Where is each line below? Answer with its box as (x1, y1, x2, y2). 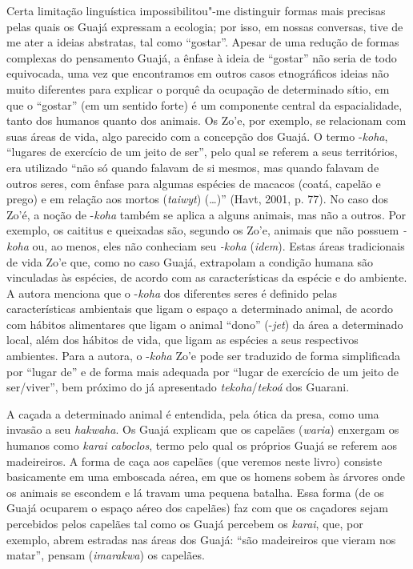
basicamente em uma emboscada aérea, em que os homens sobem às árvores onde (6, 468, 405, 485)
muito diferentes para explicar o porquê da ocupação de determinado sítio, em (6, 80, 390, 97)
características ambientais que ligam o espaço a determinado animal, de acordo (6, 300, 394, 317)
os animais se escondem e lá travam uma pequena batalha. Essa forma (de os (6, 483, 384, 500)
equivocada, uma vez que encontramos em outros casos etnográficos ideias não (6, 65, 390, 82)
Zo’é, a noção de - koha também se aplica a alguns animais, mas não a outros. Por (6, 206, 407, 222)
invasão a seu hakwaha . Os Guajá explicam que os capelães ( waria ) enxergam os (6, 421, 399, 438)
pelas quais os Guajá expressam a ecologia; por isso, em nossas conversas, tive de (6, 18, 403, 34)
